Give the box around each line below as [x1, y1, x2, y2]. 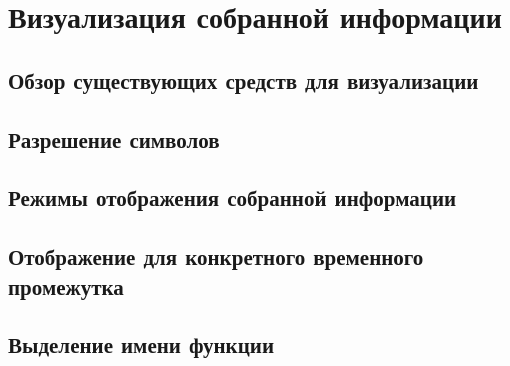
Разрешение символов [8, 123, 220, 154]
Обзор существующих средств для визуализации [8, 64, 479, 95]
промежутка [8, 270, 124, 301]
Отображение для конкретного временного [8, 241, 424, 272]
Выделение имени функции [8, 329, 274, 360]
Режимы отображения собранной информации [8, 182, 457, 213]
